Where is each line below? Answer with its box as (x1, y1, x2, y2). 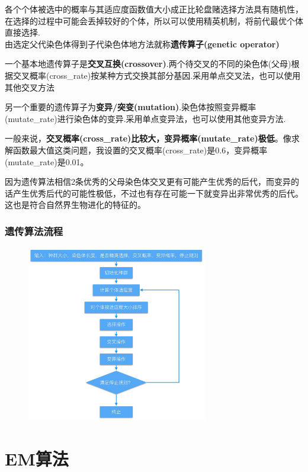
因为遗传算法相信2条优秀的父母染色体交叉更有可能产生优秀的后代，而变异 (5, 175, 291, 188)
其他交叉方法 (5, 81, 54, 93)
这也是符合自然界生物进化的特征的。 (5, 198, 146, 211)
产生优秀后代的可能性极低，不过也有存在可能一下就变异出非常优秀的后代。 (12, 187, 303, 199)
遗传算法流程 (5, 223, 63, 238)
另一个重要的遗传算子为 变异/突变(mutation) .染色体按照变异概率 (5, 101, 256, 113)
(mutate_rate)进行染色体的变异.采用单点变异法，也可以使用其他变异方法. (5, 112, 286, 124)
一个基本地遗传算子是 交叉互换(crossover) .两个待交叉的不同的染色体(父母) (5, 57, 291, 70)
